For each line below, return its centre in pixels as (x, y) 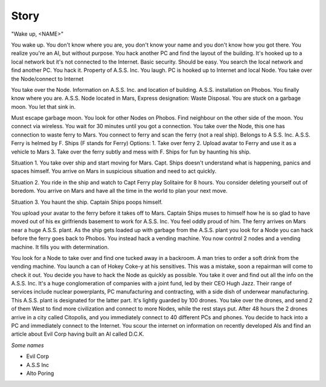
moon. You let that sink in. (43, 106)
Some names (28, 345)
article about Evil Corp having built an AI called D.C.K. (78, 334)
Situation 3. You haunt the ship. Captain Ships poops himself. (87, 202)
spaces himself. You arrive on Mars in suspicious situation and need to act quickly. (114, 171)
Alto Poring (40, 373)
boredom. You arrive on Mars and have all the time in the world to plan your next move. (119, 191)
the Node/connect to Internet (47, 79)
